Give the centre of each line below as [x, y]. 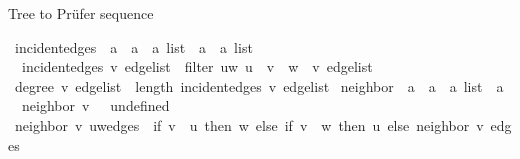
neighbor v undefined [95, 105]
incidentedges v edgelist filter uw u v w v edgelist [197, 66]
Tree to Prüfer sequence [81, 13]
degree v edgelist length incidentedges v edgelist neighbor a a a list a [259, 85]
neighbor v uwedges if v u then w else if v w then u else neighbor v [249, 124]
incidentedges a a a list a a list [133, 46]
